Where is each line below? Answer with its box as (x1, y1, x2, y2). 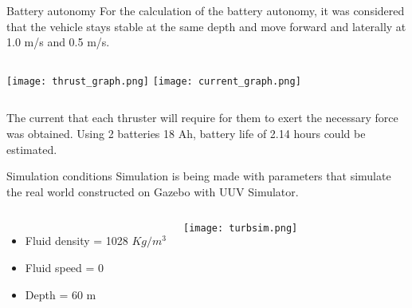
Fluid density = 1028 (25, 232, 128, 249)
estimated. (6, 140, 57, 157)
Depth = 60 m (25, 286, 96, 302)
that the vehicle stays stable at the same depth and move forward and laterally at (6, 18, 406, 34)
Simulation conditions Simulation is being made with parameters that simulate (6, 168, 391, 184)
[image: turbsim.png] (183, 223, 298, 235)
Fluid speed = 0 (25, 259, 104, 275)
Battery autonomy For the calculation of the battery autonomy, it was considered (6, 2, 405, 18)
